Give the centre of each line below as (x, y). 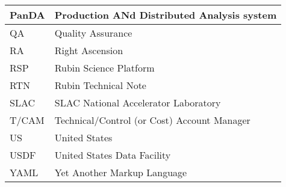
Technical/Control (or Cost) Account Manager (152, 120)
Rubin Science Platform (104, 68)
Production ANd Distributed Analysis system (166, 15)
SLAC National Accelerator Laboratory (138, 103)
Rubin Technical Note (100, 85)
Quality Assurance (93, 33)
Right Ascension (89, 50)
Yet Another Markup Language (121, 172)
